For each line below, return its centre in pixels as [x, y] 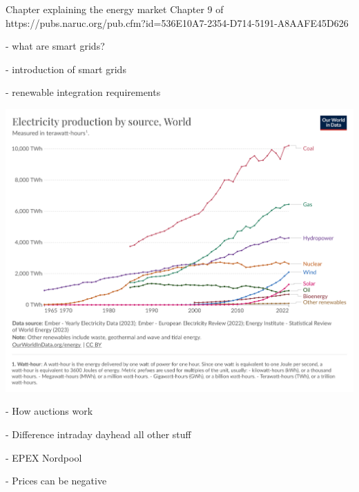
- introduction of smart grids [66, 69]
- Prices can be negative [56, 481]
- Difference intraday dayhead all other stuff [98, 434]
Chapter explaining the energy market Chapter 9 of [115, 9]
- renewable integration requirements [83, 92]
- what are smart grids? [55, 46]
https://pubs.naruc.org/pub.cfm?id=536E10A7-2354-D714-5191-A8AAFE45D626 [177, 22]
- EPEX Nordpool [44, 457]
